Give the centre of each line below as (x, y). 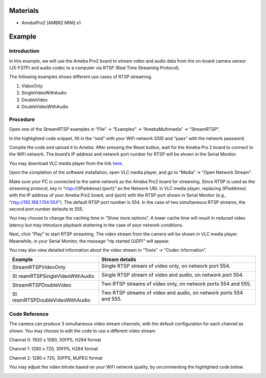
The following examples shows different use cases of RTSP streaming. (81, 77)
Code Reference (29, 314)
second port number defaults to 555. (46, 209)
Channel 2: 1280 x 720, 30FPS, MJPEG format (56, 358)
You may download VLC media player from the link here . (66, 163)
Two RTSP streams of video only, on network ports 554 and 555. (176, 284)
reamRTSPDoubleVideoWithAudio (51, 300)
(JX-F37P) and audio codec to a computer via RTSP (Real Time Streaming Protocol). (94, 68)
